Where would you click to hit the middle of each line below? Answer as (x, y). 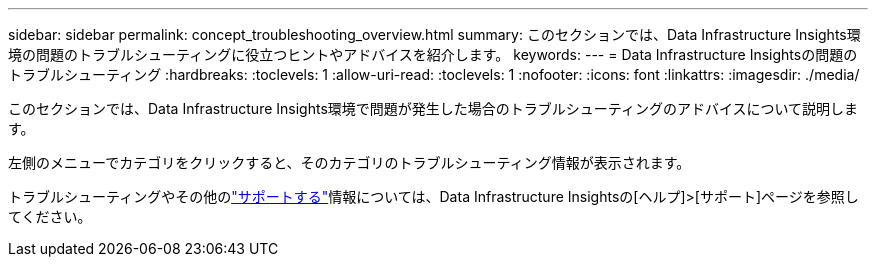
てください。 (50, 216)
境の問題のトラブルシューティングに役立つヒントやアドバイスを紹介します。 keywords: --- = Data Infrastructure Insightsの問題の (433, 54)
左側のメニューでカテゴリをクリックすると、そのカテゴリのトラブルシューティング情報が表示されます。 (349, 162)
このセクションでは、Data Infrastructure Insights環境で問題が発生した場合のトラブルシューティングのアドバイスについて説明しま (433, 108)
